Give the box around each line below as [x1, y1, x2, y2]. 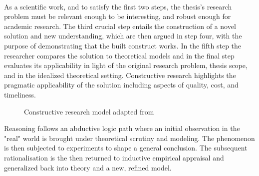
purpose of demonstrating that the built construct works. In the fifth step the [4, 40, 242, 50]
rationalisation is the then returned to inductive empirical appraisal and [4, 152, 224, 162]
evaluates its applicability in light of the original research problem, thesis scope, [4, 60, 248, 70]
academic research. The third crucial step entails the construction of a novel [4, 20, 236, 31]
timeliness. [4, 89, 36, 99]
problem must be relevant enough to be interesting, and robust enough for [4, 11, 231, 21]
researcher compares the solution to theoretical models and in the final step [4, 50, 235, 60]
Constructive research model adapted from [24, 106, 154, 116]
